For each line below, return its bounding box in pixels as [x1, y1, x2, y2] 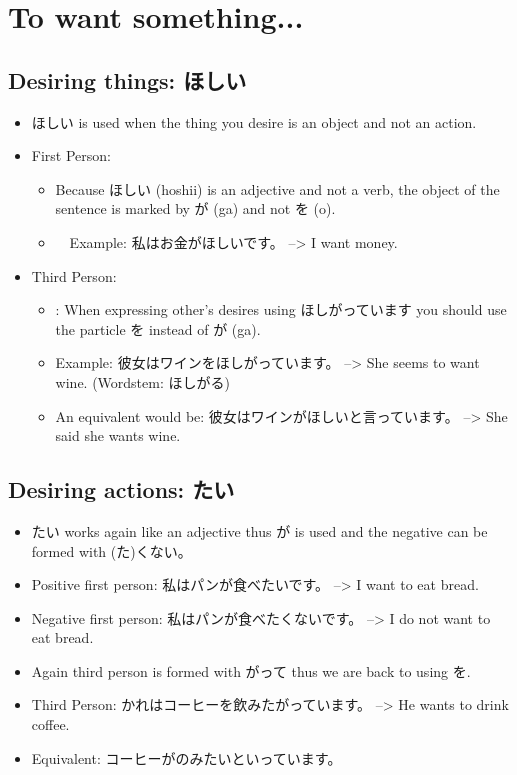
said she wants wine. [55, 425, 181, 446]
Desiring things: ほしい [8, 64, 247, 95]
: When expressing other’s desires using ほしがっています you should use [55, 299, 507, 320]
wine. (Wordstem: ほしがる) [55, 371, 230, 392]
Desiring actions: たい [8, 474, 235, 505]
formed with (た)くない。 [31, 540, 192, 561]
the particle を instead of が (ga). [55, 318, 261, 339]
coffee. [31, 714, 70, 735]
